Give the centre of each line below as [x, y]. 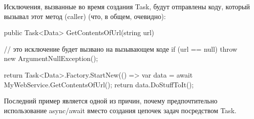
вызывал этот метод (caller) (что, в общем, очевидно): [85, 16]
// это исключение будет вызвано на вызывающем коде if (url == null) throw [121, 49]
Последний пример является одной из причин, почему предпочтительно [111, 101]
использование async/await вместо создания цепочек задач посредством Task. [120, 110]
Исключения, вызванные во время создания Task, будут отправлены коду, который [127, 6]
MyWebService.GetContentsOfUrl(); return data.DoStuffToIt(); [99, 84]
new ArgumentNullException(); [51, 58]
